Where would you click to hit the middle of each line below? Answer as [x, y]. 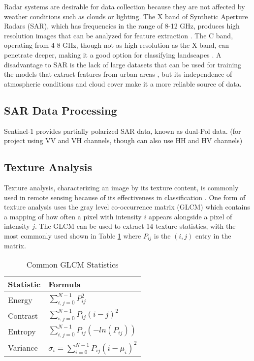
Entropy [22, 331]
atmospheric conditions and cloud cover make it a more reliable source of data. [123, 83]
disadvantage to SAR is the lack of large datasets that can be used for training [123, 64]
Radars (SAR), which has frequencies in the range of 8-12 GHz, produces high [122, 26]
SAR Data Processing [61, 110]
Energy [20, 300]
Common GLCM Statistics [72, 264]
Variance [23, 348]
